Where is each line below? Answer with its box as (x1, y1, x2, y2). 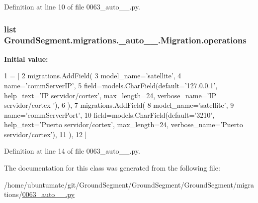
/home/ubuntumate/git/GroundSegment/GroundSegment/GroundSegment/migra (4, 179, 254, 190)
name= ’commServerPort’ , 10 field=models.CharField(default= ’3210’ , (4, 109, 215, 120)
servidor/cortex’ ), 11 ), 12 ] (4, 129, 87, 139)
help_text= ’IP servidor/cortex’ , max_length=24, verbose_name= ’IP (4, 90, 216, 100)
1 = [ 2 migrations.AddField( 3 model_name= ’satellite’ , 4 (4, 70, 181, 81)
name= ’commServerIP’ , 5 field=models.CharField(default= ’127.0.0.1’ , (4, 80, 218, 90)
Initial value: (4, 53, 48, 64)
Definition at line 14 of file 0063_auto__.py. (4, 146, 141, 156)
